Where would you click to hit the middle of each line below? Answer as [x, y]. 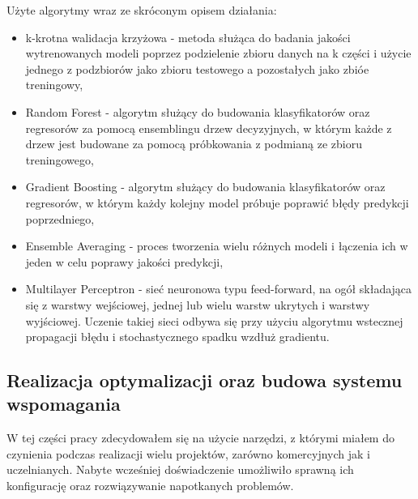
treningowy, [54, 85]
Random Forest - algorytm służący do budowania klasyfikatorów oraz [198, 111]
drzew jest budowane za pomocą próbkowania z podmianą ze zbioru [194, 144]
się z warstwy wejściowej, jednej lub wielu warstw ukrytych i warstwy [198, 304]
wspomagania [64, 404]
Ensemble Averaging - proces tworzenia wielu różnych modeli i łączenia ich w [217, 246]
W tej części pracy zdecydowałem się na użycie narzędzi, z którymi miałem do [200, 438]
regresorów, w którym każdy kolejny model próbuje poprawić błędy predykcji [217, 202]
